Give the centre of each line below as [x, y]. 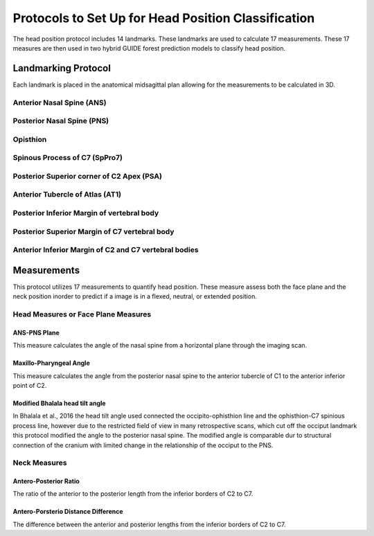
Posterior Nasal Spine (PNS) [61, 121]
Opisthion [30, 139]
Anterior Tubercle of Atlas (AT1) [67, 195]
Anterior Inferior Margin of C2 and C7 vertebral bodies [106, 250]
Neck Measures [40, 463]
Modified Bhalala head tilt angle [60, 403]
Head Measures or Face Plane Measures [82, 314]
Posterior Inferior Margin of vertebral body [86, 213]
